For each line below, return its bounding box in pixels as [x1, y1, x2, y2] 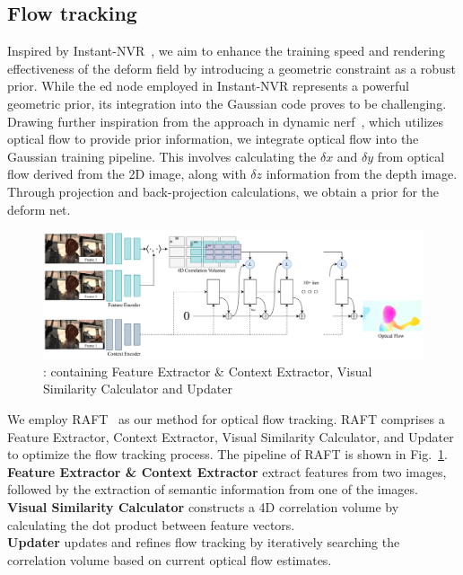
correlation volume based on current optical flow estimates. [7, 550, 332, 569]
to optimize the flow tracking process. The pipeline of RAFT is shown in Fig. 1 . [7, 445, 448, 464]
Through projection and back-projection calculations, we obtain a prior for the [7, 181, 440, 200]
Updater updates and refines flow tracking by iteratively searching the [7, 533, 400, 552]
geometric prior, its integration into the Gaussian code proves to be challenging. [7, 93, 447, 112]
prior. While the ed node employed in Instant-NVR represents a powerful [7, 76, 409, 95]
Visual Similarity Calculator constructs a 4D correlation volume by [7, 497, 399, 516]
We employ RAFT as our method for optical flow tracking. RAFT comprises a [7, 409, 445, 428]
